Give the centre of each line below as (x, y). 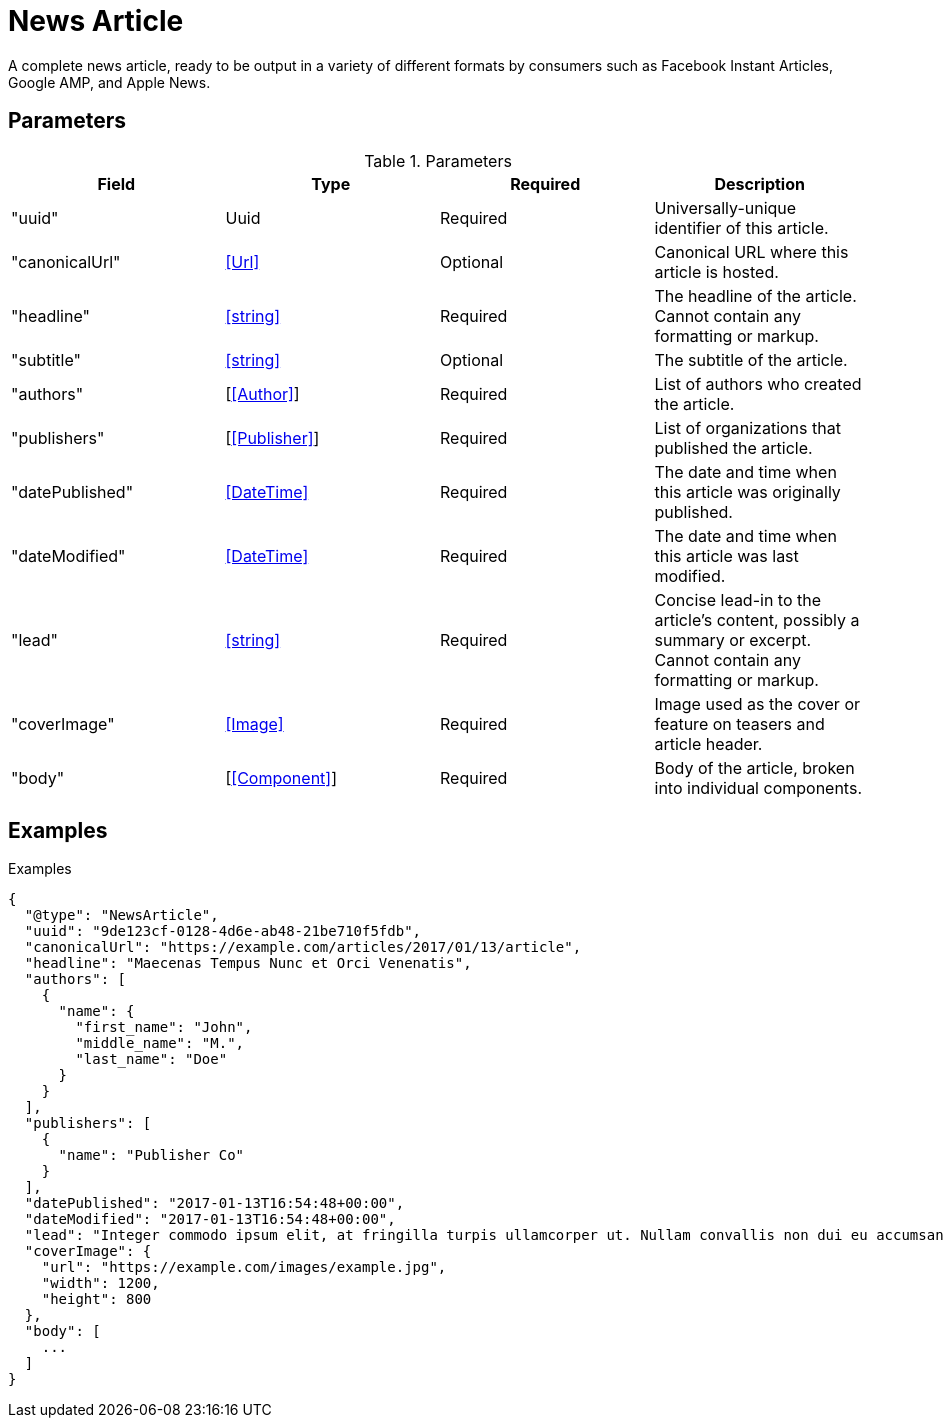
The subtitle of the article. (751, 359)
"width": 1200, (100, 1283)
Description (759, 183)
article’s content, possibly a (757, 619)
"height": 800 (96, 1299)
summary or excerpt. (733, 639)
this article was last (726, 555)
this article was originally (747, 491)
